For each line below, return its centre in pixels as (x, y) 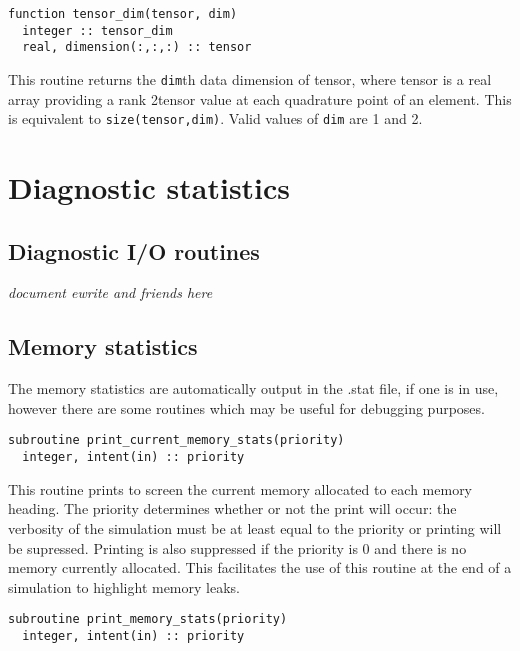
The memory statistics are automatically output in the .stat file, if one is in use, (253, 388)
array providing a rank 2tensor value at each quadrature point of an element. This (260, 98)
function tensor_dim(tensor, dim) (123, 14)
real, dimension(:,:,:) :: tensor (137, 47)
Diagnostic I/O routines (134, 250)
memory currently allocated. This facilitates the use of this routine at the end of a (260, 567)
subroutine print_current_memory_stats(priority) (176, 440)
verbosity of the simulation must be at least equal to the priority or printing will (255, 527)
